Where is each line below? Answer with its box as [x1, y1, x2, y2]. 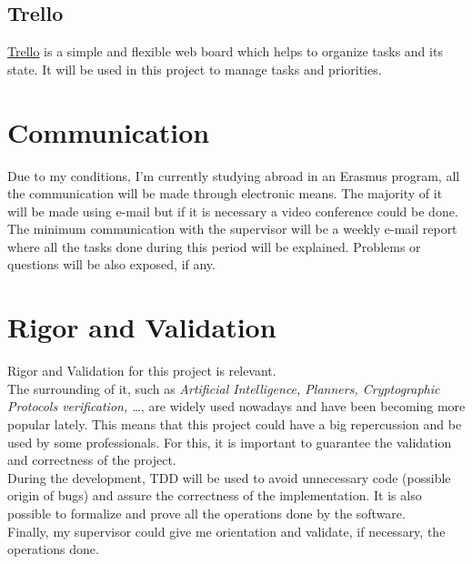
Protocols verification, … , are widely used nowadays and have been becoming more [7, 397, 466, 416]
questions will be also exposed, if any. [7, 255, 216, 274]
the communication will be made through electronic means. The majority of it [7, 184, 443, 203]
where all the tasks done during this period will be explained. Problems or [7, 237, 421, 256]
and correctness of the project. [7, 450, 176, 469]
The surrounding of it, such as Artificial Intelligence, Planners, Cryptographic [7, 378, 440, 398]
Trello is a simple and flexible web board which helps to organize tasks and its [7, 42, 443, 61]
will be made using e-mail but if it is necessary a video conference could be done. [7, 201, 458, 220]
